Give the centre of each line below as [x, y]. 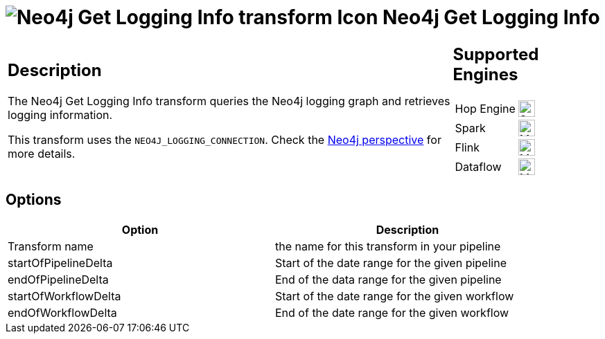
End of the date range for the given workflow [392, 312]
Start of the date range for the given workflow [395, 296]
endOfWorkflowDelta [62, 312]
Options [34, 200]
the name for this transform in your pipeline [388, 246]
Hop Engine [485, 108]
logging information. [60, 115]
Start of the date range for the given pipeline [391, 263]
